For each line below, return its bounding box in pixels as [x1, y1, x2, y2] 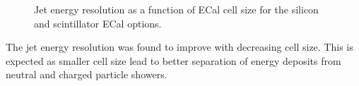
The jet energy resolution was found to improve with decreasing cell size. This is [6, 39, 353, 54]
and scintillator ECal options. [34, 16, 162, 30]
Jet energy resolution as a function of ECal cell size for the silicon [34, 2, 319, 16]
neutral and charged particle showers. [6, 67, 167, 82]
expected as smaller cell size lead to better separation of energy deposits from [6, 53, 341, 68]
